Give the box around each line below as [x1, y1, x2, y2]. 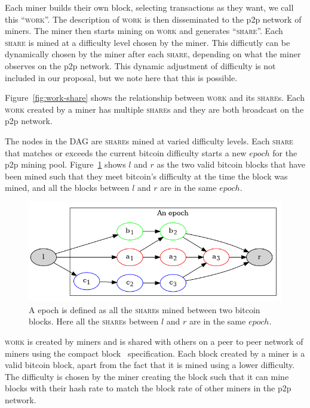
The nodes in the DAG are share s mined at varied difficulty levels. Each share [5, 134, 293, 147]
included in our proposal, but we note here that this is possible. [5, 71, 238, 84]
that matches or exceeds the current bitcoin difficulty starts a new [5, 146, 247, 159]
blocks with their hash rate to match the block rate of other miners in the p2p [5, 382, 291, 394]
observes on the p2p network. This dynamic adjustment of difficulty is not [5, 59, 276, 72]
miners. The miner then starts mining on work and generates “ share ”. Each [5, 24, 283, 37]
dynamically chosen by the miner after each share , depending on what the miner [5, 48, 301, 60]
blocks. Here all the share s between [29, 315, 159, 327]
